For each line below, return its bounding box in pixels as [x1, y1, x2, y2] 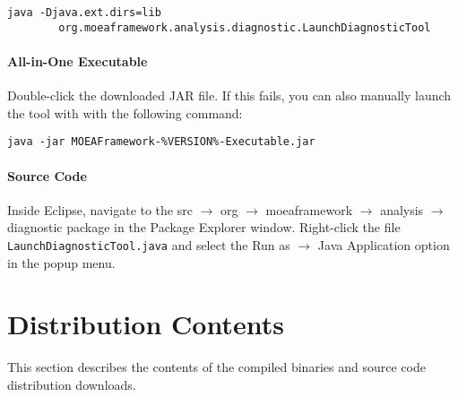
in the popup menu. [7, 253, 116, 272]
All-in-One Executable [7, 51, 148, 70]
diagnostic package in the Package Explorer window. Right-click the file [7, 218, 401, 237]
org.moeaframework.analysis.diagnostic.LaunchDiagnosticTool [58, 21, 431, 34]
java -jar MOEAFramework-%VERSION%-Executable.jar [7, 135, 315, 149]
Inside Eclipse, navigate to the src [7, 200, 193, 219]
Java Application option [317, 235, 450, 254]
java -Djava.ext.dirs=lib [7, 6, 161, 19]
